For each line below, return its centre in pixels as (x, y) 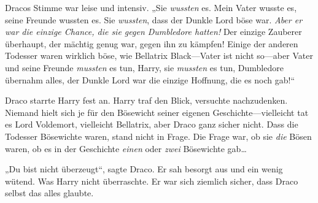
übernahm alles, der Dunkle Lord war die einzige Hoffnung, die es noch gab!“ (150, 79)
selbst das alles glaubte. (49, 193)
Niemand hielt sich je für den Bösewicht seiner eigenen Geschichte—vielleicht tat (157, 112)
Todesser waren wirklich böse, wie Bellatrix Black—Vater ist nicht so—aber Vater (159, 56)
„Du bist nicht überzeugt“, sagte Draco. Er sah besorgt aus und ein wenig (144, 169)
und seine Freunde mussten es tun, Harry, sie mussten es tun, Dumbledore (144, 67)
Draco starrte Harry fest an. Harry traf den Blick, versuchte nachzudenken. (146, 100)
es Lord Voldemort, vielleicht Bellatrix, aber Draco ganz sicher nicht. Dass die (152, 124)
